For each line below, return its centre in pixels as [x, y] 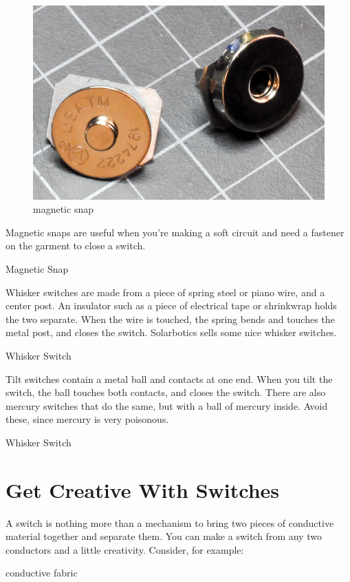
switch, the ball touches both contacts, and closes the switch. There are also [166, 392]
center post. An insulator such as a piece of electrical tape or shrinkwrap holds [171, 305]
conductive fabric [42, 573]
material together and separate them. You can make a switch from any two [164, 536]
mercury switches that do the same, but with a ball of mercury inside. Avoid [167, 405]
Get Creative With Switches [143, 489]
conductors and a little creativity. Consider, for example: [125, 549]
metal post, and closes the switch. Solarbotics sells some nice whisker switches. [171, 332]
